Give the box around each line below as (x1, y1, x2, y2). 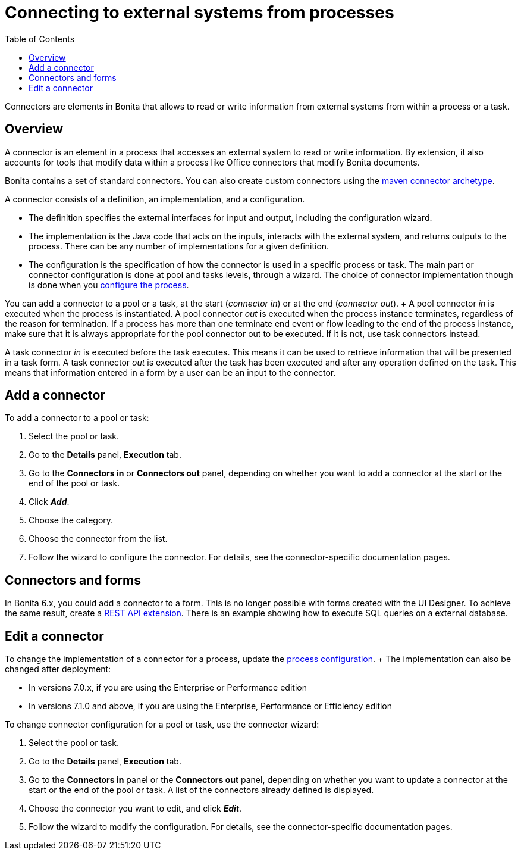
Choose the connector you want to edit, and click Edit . (29, 803, 242, 814)
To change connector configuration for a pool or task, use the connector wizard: (5, 719, 319, 730)
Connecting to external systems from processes (5, 2, 394, 23)
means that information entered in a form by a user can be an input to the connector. (5, 367, 336, 377)
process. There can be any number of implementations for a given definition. (29, 241, 329, 251)
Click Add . (29, 497, 70, 507)
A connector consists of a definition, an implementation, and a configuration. (5, 194, 305, 204)
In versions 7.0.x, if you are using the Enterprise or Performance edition (29, 682, 307, 693)
